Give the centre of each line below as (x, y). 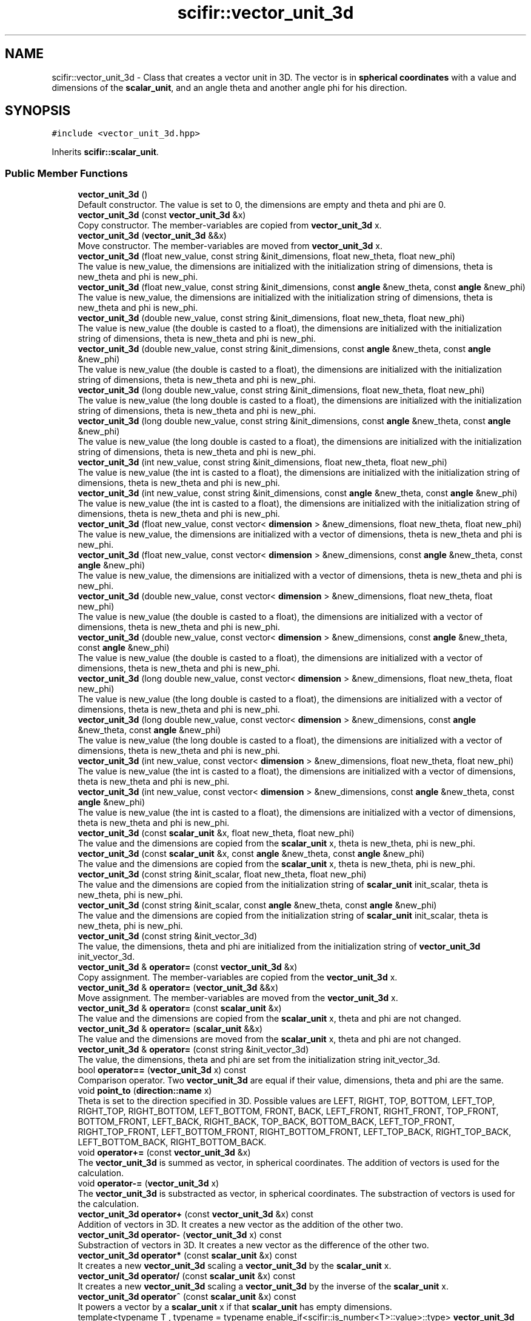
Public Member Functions (66, 173)
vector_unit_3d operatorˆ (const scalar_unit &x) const (187, 1297)
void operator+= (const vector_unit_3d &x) (164, 1153)
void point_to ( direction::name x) (145, 1091)
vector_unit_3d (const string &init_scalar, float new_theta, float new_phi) (222, 874)
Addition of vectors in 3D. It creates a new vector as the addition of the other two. (240, 1225)
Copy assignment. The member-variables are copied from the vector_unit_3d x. (238, 977)
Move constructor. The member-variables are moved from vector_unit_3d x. (230, 246)
